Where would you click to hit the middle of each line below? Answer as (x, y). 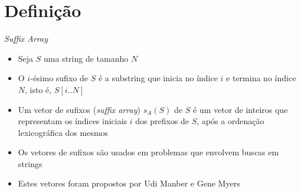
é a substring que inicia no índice (158, 78)
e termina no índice (261, 78)
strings (30, 163)
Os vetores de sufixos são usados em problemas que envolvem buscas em (148, 152)
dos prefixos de (162, 121)
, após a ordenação (230, 121)
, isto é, (38, 89)
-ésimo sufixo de (59, 78)
